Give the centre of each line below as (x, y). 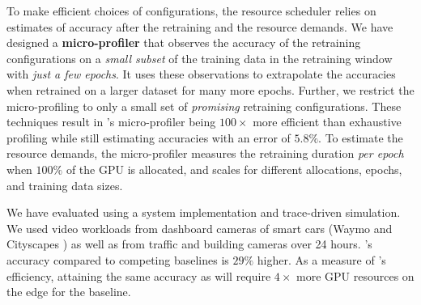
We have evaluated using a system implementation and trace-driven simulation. (204, 212)
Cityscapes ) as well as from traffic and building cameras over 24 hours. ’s (189, 244)
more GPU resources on (355, 275)
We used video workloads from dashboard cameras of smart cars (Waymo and (200, 228)
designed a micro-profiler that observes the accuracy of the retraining (184, 42)
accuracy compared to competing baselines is (118, 259)
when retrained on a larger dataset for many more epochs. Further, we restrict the (210, 89)
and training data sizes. (65, 185)
